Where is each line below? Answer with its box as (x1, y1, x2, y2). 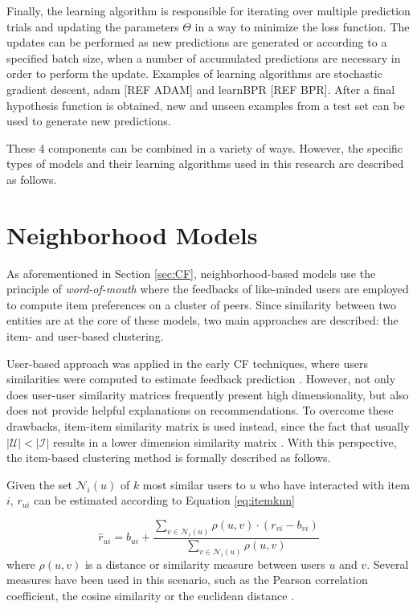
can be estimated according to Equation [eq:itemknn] (34, 492, 295, 509)
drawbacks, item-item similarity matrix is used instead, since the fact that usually (6, 418, 410, 434)
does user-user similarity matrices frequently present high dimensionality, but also (6, 386, 409, 403)
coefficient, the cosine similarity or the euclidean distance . (6, 587, 295, 603)
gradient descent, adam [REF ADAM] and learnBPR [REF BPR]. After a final (6, 80, 395, 97)
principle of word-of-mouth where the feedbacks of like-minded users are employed (6, 280, 409, 297)
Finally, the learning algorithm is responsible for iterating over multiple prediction (6, 2, 411, 18)
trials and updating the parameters (6, 18, 179, 35)
